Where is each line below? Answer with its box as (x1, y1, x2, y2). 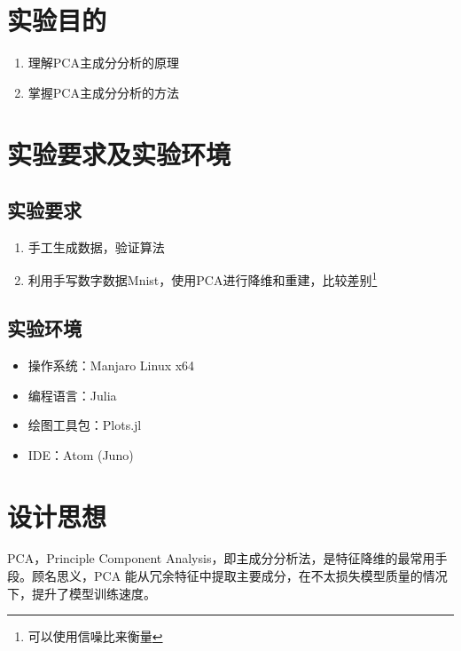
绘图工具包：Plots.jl (27, 416, 142, 434)
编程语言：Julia (27, 385, 117, 404)
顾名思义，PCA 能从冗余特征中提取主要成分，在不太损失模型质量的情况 (31, 567, 448, 585)
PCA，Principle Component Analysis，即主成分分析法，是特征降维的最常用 (7, 549, 435, 568)
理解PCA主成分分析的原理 (27, 53, 179, 72)
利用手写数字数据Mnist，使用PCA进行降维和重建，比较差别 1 (27, 268, 378, 290)
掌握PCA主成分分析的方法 (27, 83, 179, 101)
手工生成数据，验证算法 (27, 237, 165, 256)
